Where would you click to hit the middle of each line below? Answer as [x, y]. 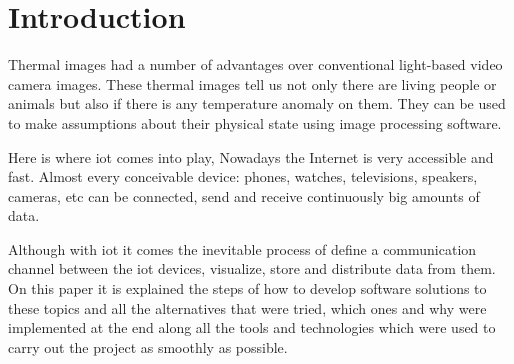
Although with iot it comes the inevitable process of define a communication [242, 248]
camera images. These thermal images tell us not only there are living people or [252, 83]
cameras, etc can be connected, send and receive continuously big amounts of [244, 195]
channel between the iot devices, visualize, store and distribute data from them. [252, 268]
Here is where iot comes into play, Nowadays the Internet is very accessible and [251, 156]
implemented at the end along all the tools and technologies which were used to [252, 327]
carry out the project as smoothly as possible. [148, 346]
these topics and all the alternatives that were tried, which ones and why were [247, 307]
